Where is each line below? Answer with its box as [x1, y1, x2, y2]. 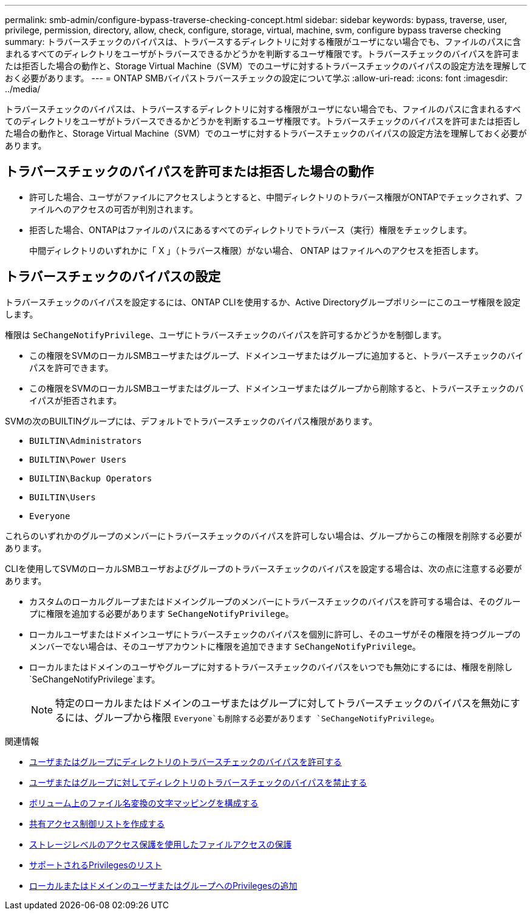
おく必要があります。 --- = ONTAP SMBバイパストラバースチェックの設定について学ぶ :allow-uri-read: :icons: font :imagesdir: [5, 73, 508, 83]
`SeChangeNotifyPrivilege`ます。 [29, 673, 160, 684]
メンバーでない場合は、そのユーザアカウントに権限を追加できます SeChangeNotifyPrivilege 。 [29, 641, 421, 651]
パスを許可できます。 [29, 362, 114, 373]
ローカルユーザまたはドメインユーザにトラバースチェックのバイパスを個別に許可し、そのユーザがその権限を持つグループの [29, 628, 521, 639]
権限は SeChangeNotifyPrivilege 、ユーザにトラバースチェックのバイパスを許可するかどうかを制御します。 [5, 329, 447, 340]
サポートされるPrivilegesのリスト [29, 859, 162, 870]
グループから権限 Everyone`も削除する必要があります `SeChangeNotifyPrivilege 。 [94, 711, 440, 724]
